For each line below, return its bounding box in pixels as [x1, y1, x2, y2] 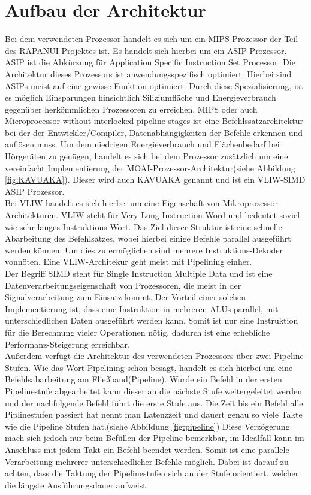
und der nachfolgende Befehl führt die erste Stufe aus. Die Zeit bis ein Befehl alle [5, 396, 303, 409]
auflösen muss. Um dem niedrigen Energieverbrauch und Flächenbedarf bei [5, 138, 280, 150]
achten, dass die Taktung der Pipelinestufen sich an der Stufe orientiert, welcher [5, 467, 299, 479]
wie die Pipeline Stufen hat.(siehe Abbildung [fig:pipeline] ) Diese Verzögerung [5, 419, 290, 432]
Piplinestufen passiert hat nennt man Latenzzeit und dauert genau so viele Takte [5, 408, 303, 421]
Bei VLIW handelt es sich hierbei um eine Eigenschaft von [5, 197, 220, 209]
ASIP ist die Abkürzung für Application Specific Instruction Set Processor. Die [5, 56, 295, 68]
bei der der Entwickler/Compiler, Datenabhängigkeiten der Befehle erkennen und [5, 126, 303, 138]
